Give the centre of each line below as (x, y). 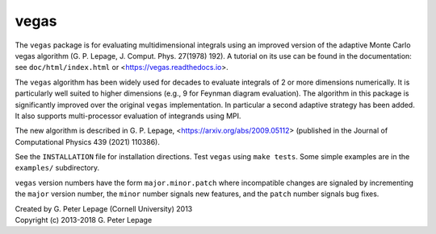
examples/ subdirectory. (57, 168)
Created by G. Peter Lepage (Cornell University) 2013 (104, 208)
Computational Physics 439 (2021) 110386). (88, 142)
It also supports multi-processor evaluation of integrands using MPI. (128, 116)
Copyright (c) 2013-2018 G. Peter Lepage (84, 220)
